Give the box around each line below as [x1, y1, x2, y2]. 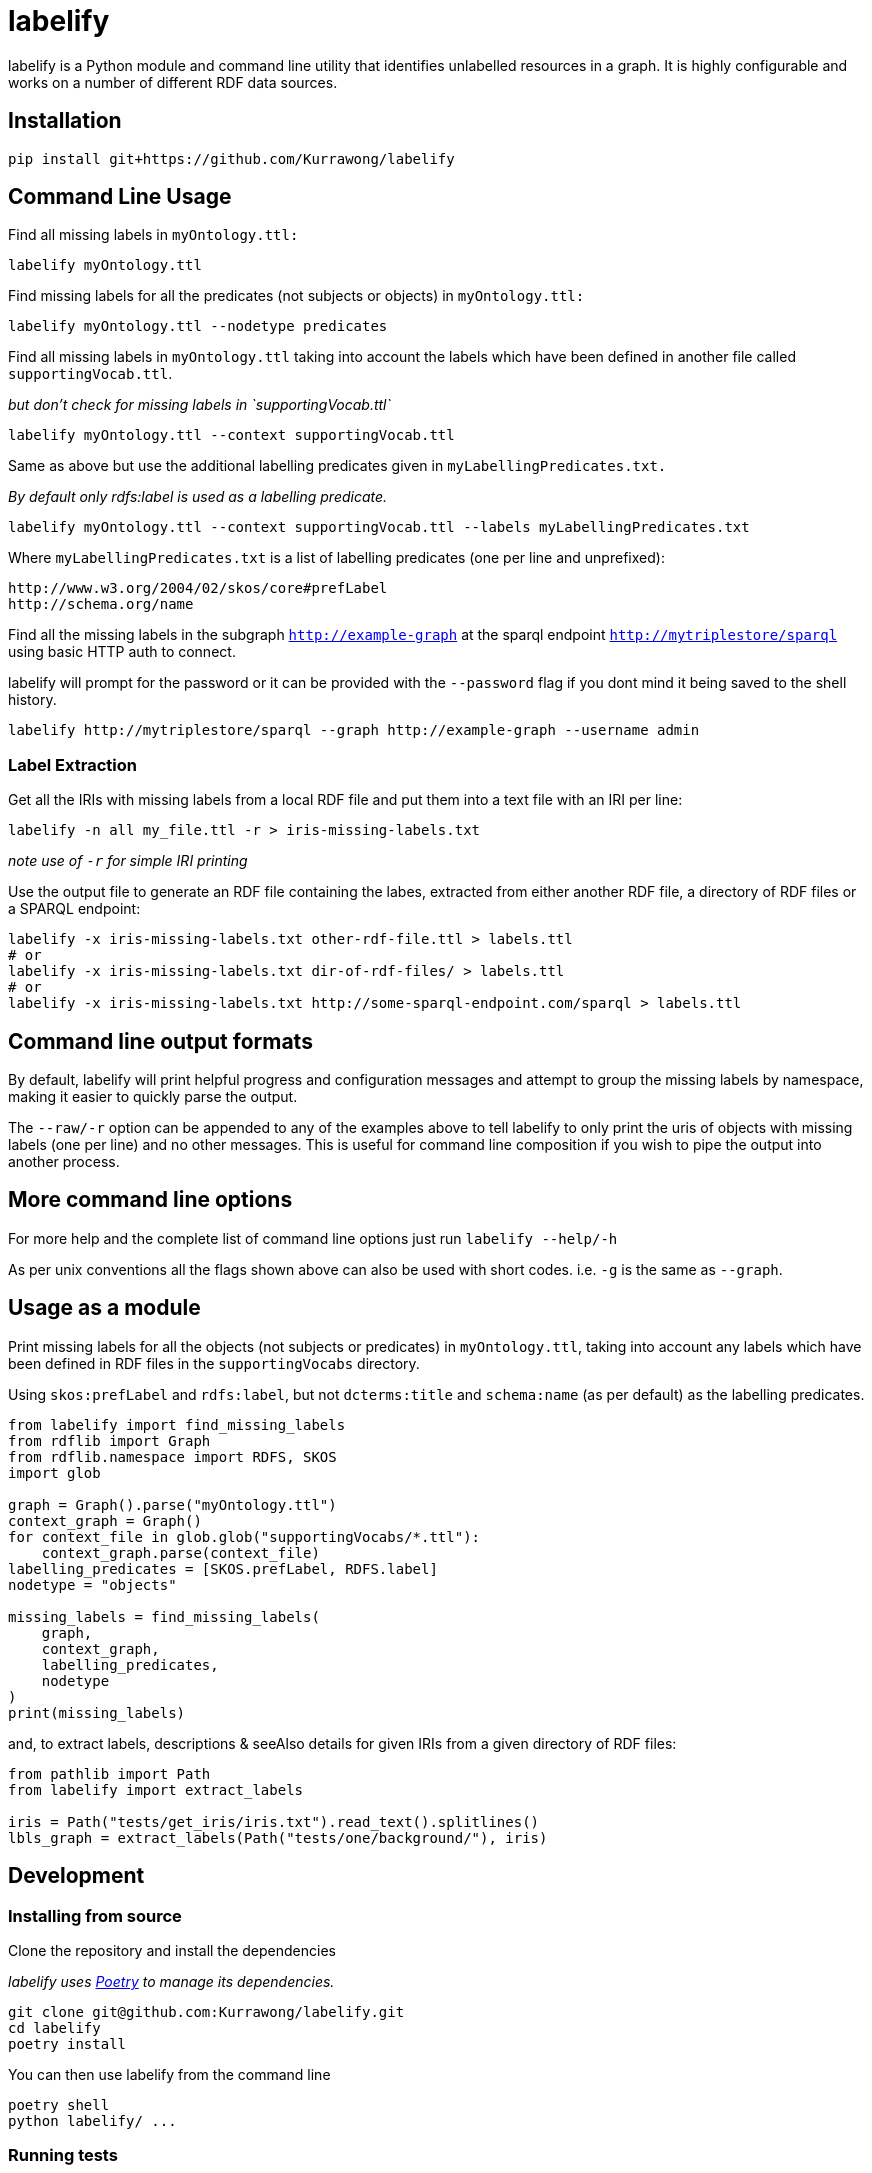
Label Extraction [8, 754, 137, 775]
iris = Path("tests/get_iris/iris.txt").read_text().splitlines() [8, 1813, 540, 1830]
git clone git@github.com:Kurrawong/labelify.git [8, 2003, 405, 2020]
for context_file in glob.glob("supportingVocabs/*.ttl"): [8, 1528, 481, 1545]
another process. [8, 1153, 120, 1171]
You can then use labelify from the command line [8, 2065, 331, 2083]
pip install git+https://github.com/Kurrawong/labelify [8, 150, 455, 167]
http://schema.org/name [8, 596, 194, 613]
